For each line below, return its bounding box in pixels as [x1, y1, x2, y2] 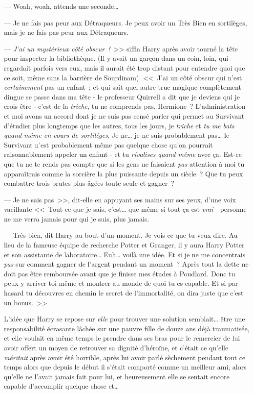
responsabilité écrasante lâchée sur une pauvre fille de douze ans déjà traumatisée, [4, 323, 250, 333]
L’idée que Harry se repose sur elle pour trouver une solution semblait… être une [4, 314, 245, 324]
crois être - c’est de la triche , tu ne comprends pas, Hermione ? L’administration [4, 101, 246, 111]
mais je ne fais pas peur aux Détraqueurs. [4, 27, 128, 37]
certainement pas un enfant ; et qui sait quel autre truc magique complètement [4, 82, 241, 92]
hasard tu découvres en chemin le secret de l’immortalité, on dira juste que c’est [4, 288, 244, 298]
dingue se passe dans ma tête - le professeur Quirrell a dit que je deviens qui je [4, 91, 240, 101]
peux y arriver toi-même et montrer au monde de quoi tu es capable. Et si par [4, 278, 238, 288]
